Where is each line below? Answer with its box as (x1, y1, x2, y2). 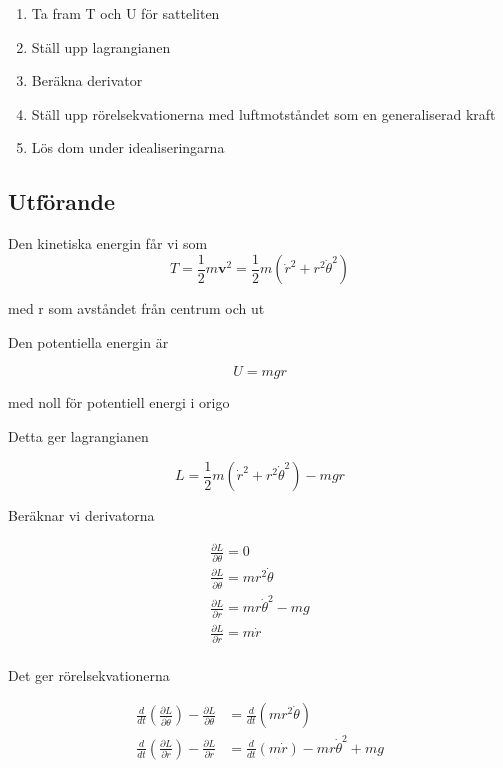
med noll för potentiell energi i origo (8, 392, 230, 413)
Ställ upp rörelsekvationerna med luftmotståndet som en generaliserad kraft (31, 103, 496, 124)
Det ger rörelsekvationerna (8, 664, 170, 685)
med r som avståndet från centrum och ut (8, 298, 265, 319)
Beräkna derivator (31, 70, 143, 91)
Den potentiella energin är (8, 331, 169, 352)
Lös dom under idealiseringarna (31, 137, 225, 158)
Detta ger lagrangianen (8, 426, 149, 447)
